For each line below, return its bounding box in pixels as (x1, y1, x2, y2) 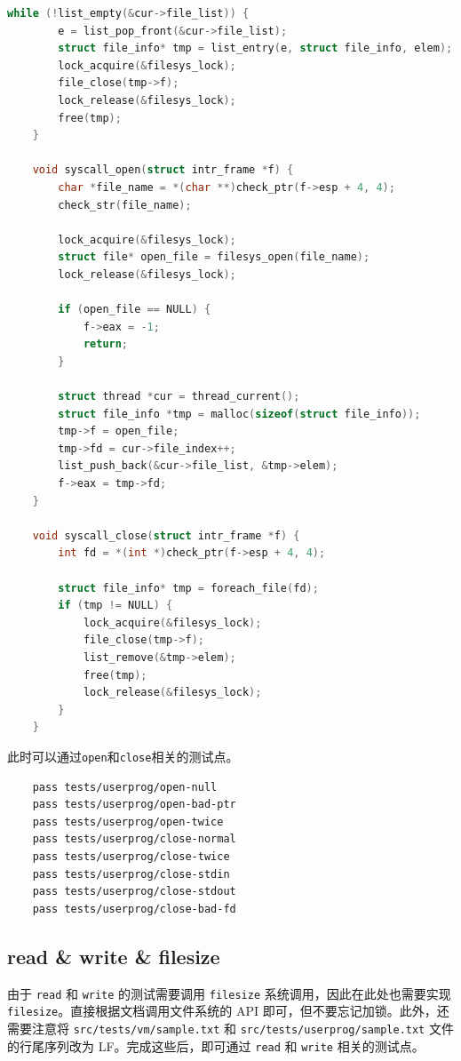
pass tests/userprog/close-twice (32, 850, 230, 863)
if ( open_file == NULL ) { (58, 303, 211, 316)
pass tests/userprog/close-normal (32, 833, 236, 846)
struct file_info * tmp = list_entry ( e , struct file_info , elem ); (58, 42, 453, 55)
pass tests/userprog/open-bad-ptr (32, 798, 236, 811)
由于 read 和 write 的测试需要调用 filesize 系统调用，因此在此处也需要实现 (7, 984, 451, 1002)
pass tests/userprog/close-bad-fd (32, 902, 236, 915)
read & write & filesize (7, 942, 220, 969)
